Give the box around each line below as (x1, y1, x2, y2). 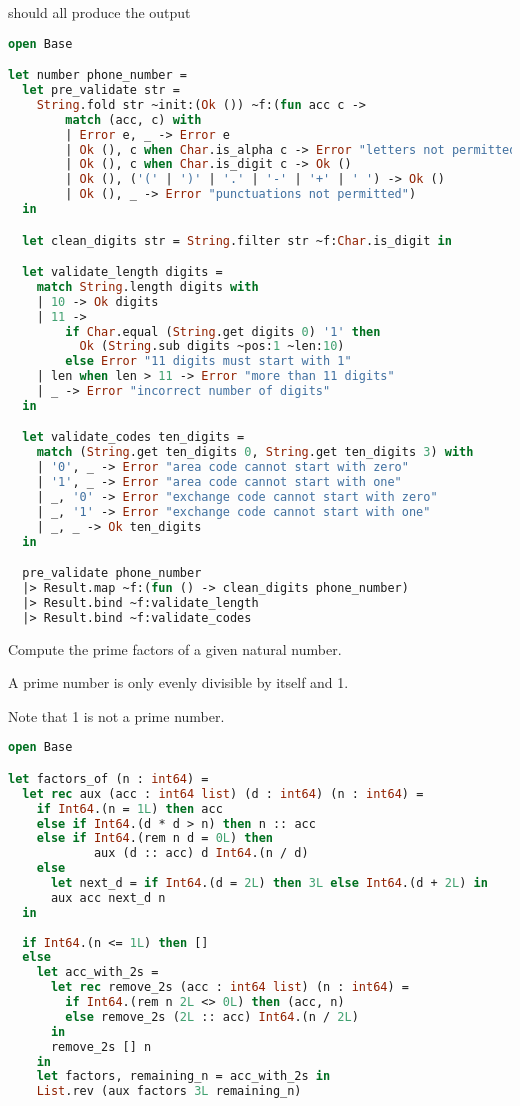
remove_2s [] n (50, 1039, 152, 1054)
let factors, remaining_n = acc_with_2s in (36, 1069, 331, 1084)
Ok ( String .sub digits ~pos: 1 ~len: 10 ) (79, 339, 345, 354)
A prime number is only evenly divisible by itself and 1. (8, 672, 349, 693)
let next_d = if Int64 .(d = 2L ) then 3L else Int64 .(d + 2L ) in (50, 876, 488, 891)
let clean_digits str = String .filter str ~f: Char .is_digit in (22, 233, 452, 248)
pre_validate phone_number (22, 566, 202, 581)
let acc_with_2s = (36, 965, 159, 980)
